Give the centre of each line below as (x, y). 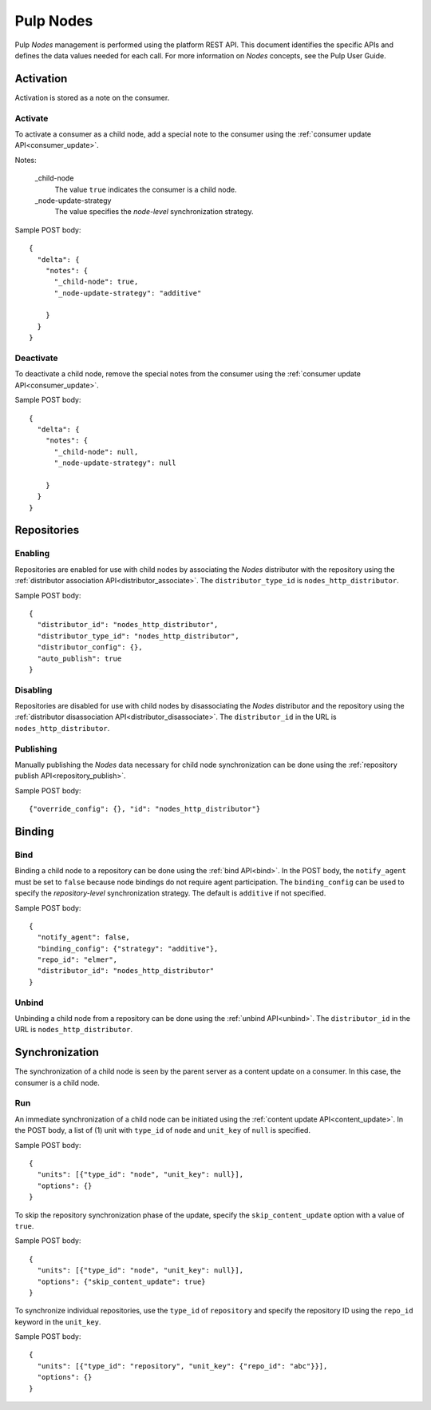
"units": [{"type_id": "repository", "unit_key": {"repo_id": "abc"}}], (182, 1366)
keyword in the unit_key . (58, 1321)
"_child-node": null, (96, 452)
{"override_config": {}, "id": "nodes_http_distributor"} (145, 809)
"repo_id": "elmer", (77, 960)
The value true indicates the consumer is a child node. (146, 189)
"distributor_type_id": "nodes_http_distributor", (138, 636)
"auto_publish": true (79, 658)
